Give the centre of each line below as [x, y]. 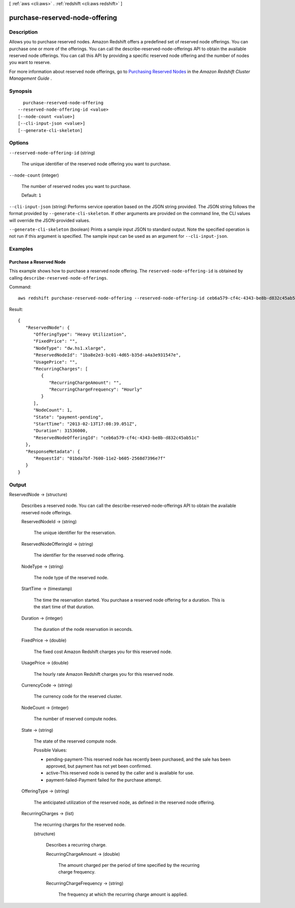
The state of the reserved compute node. [75, 741]
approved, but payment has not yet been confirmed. [99, 766]
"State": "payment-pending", [68, 417]
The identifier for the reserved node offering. [79, 555]
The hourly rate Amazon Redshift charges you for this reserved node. [104, 674]
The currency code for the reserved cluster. [78, 696]
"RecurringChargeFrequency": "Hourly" [96, 390]
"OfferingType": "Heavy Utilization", [80, 334]
